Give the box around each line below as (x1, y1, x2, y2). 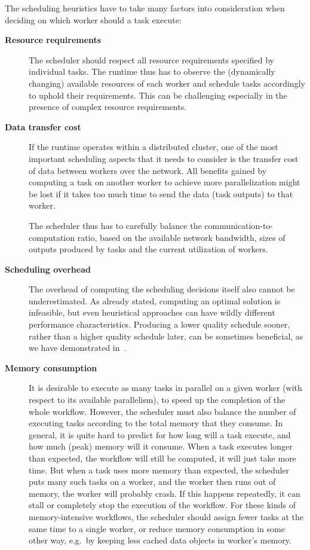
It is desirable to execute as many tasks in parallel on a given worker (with (29, 381, 302, 394)
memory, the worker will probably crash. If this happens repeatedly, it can (29, 487, 300, 499)
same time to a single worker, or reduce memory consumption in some (29, 522, 285, 534)
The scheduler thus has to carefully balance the (29, 219, 202, 231)
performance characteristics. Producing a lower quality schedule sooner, (29, 318, 290, 331)
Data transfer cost (5, 120, 81, 133)
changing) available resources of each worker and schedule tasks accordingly (29, 77, 305, 89)
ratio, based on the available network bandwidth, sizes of (77, 231, 286, 243)
